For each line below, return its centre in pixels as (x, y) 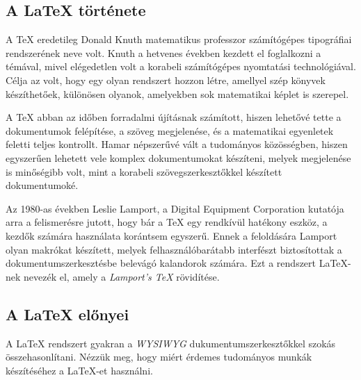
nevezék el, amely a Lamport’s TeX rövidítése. (122, 276)
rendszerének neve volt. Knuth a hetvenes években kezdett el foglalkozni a (163, 52)
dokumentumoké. (42, 185)
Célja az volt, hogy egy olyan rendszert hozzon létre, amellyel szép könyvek (166, 80)
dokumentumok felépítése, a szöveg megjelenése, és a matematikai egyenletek (170, 130)
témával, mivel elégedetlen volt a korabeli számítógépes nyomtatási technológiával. (181, 66)
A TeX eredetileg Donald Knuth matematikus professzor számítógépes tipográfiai (179, 39)
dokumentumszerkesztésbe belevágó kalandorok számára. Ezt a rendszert (161, 263)
